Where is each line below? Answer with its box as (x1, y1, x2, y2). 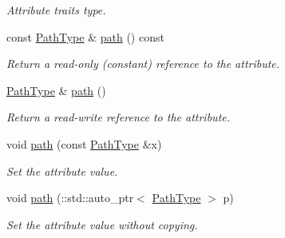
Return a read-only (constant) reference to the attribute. (6, 55, 280, 72)
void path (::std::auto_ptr (6, 189, 134, 206)
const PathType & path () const (6, 28, 164, 45)
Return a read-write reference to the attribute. (6, 109, 231, 125)
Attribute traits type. (6, 2, 106, 18)
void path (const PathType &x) (6, 135, 162, 152)
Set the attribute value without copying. (6, 216, 198, 232)
